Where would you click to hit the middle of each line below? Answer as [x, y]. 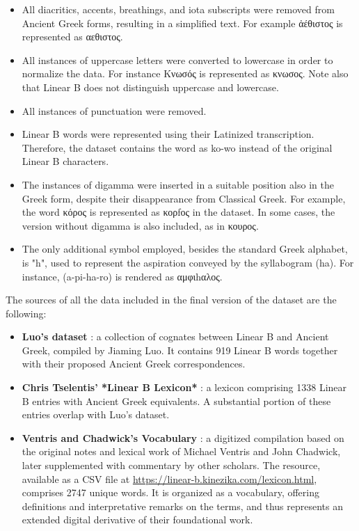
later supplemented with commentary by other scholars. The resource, [171, 465]
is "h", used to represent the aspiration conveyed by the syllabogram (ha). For [188, 262]
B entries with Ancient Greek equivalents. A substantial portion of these [176, 401]
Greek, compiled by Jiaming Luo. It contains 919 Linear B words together [180, 350]
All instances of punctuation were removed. [114, 110]
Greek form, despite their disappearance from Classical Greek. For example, [184, 198]
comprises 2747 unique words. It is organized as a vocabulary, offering [170, 492]
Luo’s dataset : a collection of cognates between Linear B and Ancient [175, 336]
